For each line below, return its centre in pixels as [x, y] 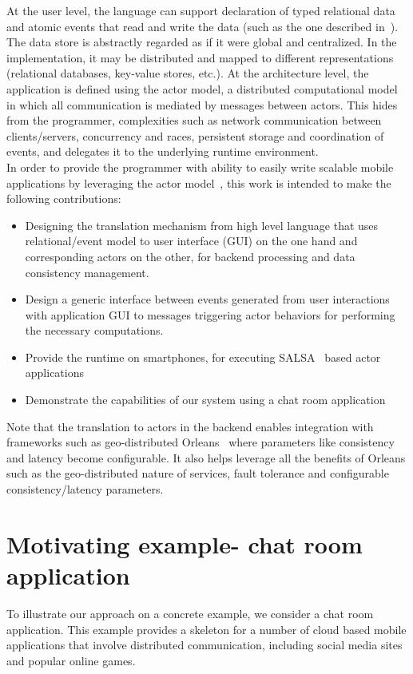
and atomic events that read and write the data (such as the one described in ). [203, 26]
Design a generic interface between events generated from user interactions [207, 299]
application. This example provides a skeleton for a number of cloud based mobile [206, 629]
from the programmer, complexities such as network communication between [194, 120]
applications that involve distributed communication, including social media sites [205, 645]
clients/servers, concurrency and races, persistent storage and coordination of [195, 135]
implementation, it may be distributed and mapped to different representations [200, 57]
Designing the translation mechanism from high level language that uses [202, 225]
